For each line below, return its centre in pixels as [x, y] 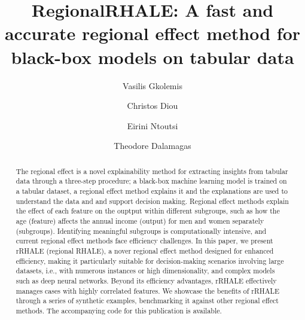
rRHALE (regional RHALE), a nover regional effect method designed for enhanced [145, 250]
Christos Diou [152, 106]
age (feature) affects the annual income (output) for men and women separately [140, 220]
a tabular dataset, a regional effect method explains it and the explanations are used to [152, 191]
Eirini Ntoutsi [152, 125]
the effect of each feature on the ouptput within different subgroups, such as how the [148, 211]
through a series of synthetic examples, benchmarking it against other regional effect [147, 301]
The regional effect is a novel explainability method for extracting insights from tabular [152, 171]
